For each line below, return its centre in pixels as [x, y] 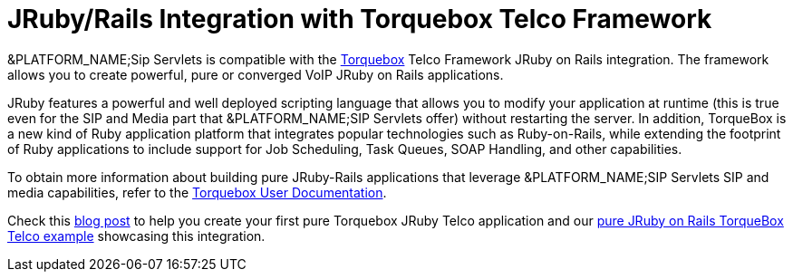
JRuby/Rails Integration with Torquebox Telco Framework [360, 19]
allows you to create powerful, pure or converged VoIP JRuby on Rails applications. [256, 74]
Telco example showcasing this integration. [136, 236]
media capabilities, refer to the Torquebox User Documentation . [197, 192]
